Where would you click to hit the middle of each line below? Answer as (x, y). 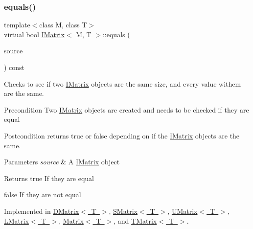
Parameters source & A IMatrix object (62, 162)
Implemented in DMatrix (42, 211)
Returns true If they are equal (49, 178)
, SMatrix (123, 211)
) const (14, 67)
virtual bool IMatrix (34, 34)
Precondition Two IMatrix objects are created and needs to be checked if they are (126, 109)
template (17, 25)
